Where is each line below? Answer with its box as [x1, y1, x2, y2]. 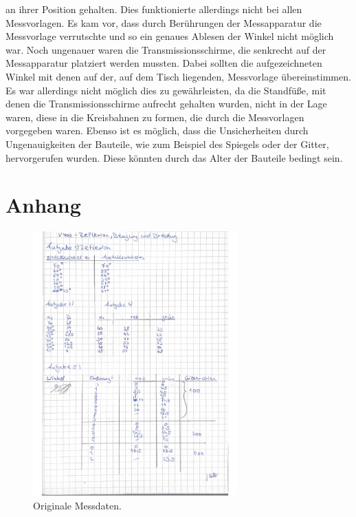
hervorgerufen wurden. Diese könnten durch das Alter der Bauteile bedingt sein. [5, 150, 343, 165]
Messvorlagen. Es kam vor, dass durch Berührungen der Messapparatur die [5, 15, 322, 30]
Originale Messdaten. [33, 498, 122, 513]
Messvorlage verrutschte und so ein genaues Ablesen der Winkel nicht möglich [5, 29, 334, 43]
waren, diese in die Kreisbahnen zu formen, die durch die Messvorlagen [5, 109, 304, 124]
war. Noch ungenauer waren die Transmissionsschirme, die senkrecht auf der [5, 42, 326, 56]
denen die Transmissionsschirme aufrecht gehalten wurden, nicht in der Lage [5, 96, 327, 111]
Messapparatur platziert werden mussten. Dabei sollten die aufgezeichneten [5, 56, 322, 70]
